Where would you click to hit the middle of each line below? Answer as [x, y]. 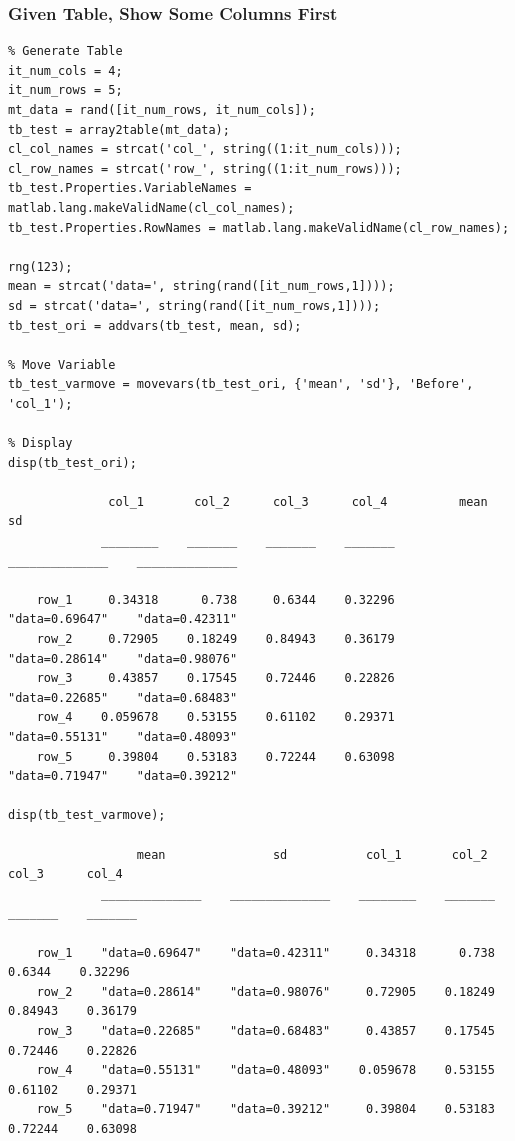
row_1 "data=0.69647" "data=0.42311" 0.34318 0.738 [265, 952]
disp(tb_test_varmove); [87, 815]
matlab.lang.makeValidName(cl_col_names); [151, 207]
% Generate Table [65, 51]
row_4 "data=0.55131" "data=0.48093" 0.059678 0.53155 [265, 1070]
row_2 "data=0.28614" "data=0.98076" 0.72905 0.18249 [265, 991]
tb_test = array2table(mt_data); [119, 129]
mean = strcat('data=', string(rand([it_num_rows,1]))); [201, 286]
